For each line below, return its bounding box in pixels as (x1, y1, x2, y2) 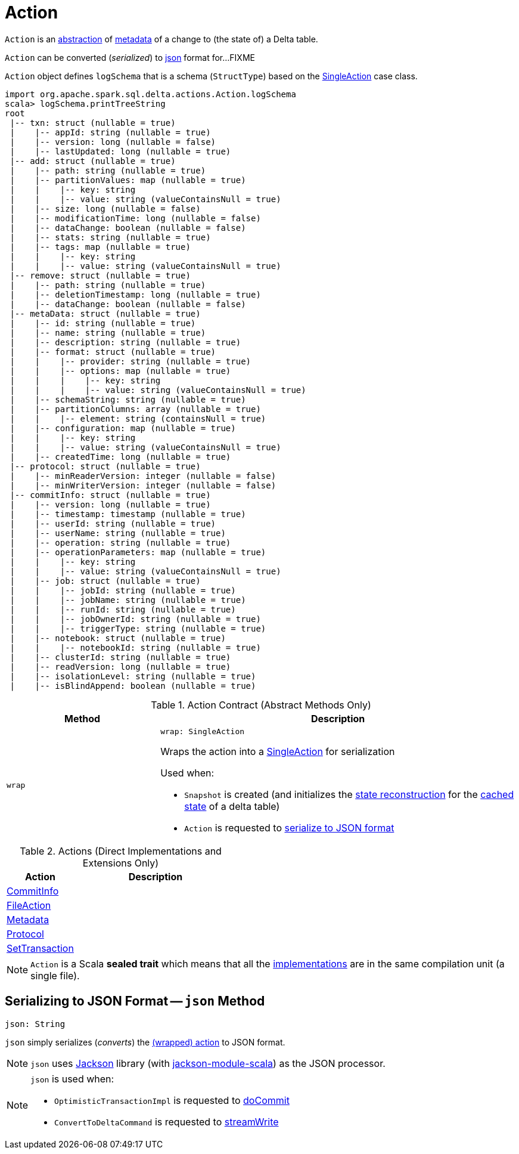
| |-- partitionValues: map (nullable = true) (10, 175, 246, 185)
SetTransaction (7, 942, 74, 954)
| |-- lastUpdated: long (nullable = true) (10, 146, 231, 156)
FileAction (7, 899, 51, 911)
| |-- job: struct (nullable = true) (10, 576, 201, 586)
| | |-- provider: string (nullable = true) (10, 356, 251, 366)
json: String (5, 1019, 66, 1029)
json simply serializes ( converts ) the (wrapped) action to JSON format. (5, 1037, 285, 1047)
